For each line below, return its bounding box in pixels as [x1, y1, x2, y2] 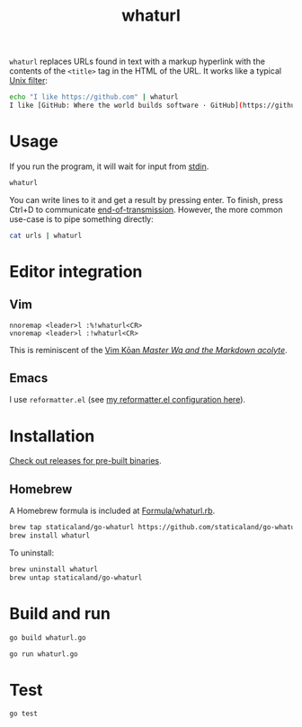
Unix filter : [9, 75, 48, 86]
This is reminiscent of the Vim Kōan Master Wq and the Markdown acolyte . [9, 344, 288, 355]
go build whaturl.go [9, 633, 87, 643]
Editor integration [9, 262, 143, 281]
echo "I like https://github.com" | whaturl [9, 93, 179, 102]
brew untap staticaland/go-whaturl [9, 572, 143, 582]
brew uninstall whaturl [9, 564, 99, 573]
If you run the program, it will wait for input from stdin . [9, 161, 209, 172]
